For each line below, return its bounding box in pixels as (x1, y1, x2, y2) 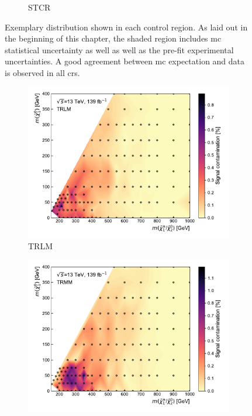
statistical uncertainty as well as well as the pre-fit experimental (5, 43, 234, 56)
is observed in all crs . (5, 66, 80, 78)
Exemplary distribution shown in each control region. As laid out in (5, 20, 248, 33)
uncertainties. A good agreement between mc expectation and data (5, 55, 245, 67)
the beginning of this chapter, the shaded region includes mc (5, 32, 222, 44)
